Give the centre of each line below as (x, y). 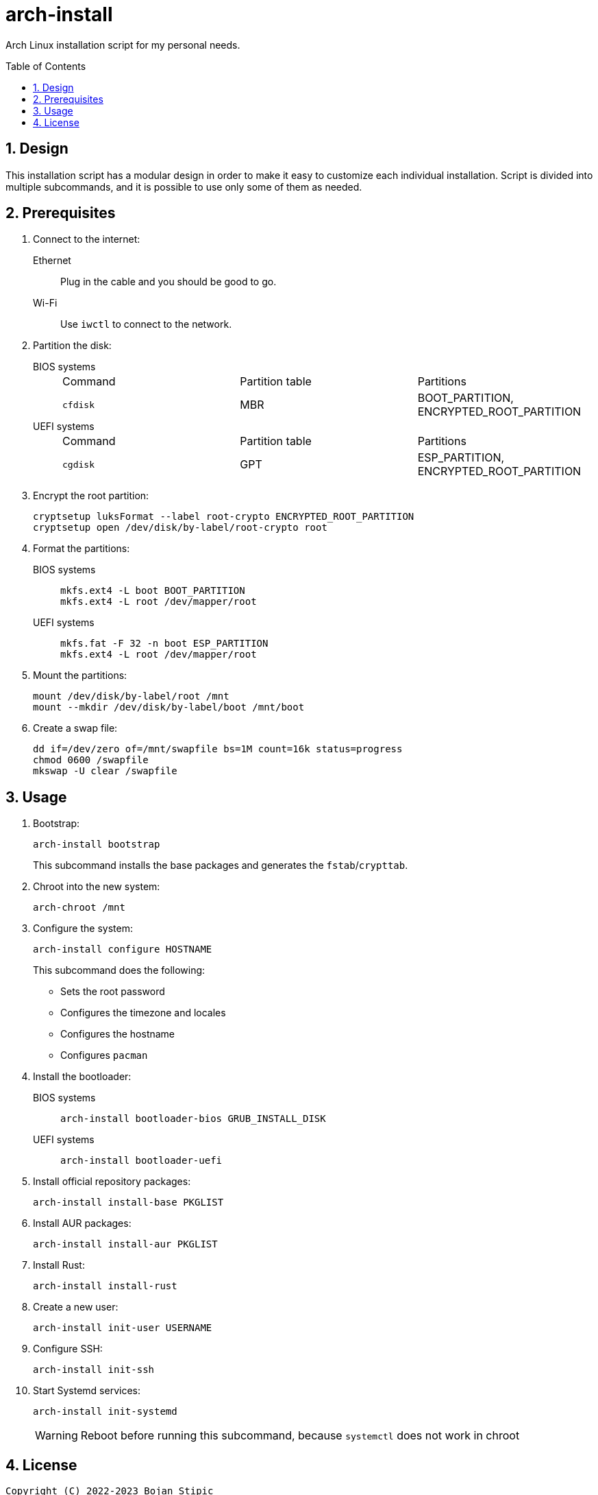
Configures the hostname (118, 1034)
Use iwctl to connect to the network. (146, 324)
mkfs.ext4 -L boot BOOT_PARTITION (153, 591)
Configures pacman (104, 1055)
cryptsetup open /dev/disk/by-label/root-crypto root (180, 528)
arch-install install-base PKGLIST (128, 1203)
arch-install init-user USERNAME (123, 1328)
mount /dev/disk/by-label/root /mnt (131, 696)
